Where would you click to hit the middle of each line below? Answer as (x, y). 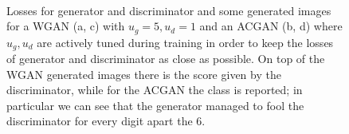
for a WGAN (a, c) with (66, 26)
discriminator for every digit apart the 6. (106, 121)
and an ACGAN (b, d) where (271, 26)
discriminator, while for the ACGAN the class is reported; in (155, 90)
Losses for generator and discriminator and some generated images (169, 10)
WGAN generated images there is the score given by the (144, 74)
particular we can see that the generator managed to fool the (155, 105)
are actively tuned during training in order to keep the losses (185, 42)
